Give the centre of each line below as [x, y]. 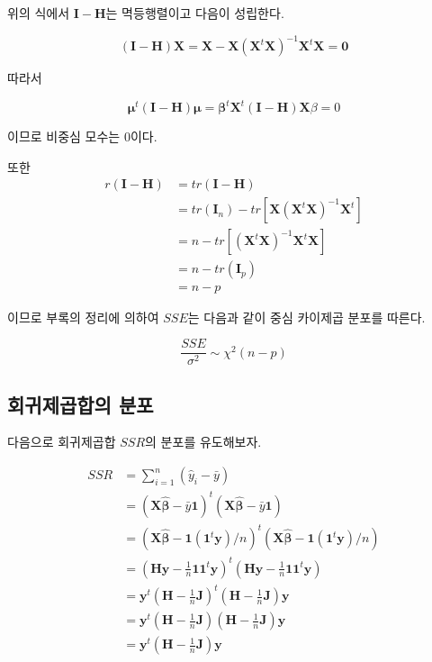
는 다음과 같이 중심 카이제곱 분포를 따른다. [306, 317]
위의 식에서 [39, 13]
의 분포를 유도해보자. [203, 442]
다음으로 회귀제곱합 [62, 442]
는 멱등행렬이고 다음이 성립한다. [195, 13]
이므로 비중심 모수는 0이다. [82, 136]
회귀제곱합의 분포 [81, 404]
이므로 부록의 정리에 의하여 [83, 317]
